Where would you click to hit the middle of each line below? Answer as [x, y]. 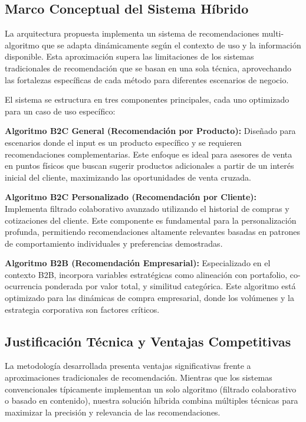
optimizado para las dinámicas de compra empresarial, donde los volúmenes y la [149, 298]
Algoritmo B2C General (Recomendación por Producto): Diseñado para [150, 131]
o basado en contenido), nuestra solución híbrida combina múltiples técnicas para [152, 400]
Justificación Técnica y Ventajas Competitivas [148, 341]
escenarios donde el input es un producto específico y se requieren [123, 142]
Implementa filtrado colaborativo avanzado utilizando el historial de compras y [147, 208]
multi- [273, 33]
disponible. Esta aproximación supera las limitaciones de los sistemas [129, 56]
